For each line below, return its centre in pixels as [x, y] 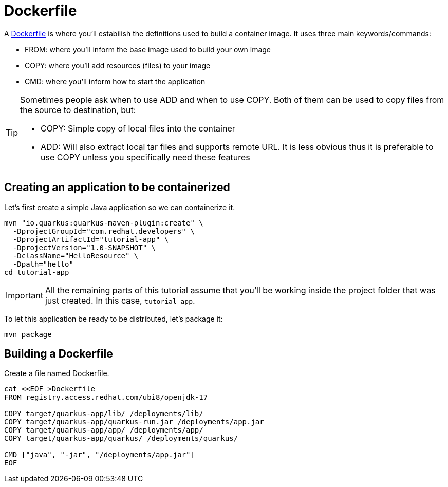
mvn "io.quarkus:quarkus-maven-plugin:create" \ [104, 223]
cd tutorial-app [37, 272]
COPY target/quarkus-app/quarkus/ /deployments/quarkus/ [121, 438]
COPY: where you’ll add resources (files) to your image [118, 65]
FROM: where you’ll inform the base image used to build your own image [148, 49]
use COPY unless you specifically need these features [145, 157]
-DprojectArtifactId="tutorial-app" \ [91, 239]
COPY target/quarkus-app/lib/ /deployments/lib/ [104, 414]
